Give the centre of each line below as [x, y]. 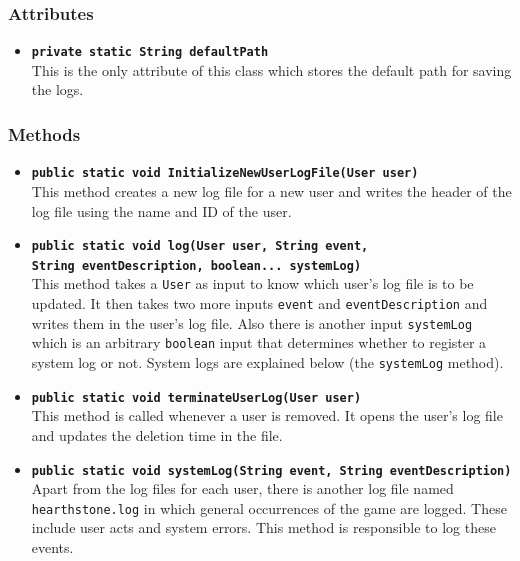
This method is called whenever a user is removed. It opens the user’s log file [267, 415]
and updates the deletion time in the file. [157, 434]
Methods [44, 133]
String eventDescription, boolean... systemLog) [196, 265]
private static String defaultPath [150, 52]
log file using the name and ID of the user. [161, 210]
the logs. [57, 89]
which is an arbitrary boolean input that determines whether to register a [259, 342]
